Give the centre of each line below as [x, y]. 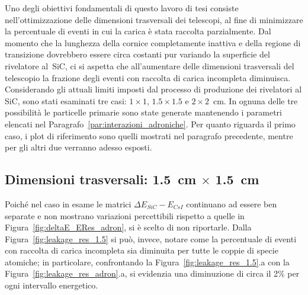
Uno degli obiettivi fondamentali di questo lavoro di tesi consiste [122, 8]
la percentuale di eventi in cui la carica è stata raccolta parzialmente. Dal [138, 31]
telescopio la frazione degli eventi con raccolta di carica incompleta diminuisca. [148, 77]
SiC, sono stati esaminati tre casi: [66, 100]
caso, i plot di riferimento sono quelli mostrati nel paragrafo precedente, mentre [149, 135]
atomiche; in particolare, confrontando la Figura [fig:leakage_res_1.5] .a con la [147, 262]
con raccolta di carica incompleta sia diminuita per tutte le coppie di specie [142, 250]
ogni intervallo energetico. [52, 285]
